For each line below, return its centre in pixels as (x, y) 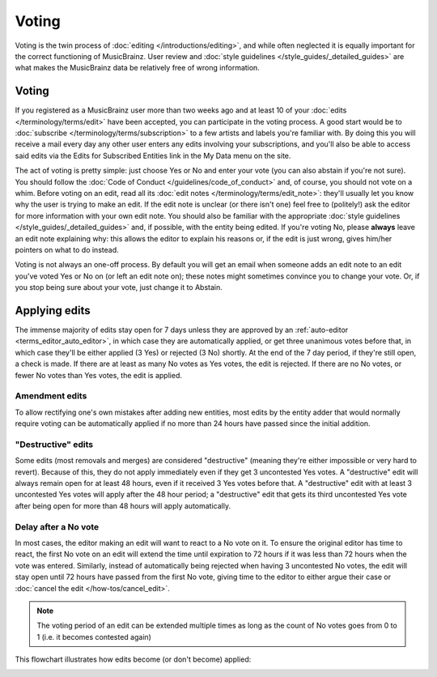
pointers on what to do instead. (67, 249)
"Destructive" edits (54, 444)
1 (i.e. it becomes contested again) (94, 637)
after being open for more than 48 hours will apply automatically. (123, 505)
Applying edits (53, 311)
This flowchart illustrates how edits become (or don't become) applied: (133, 659)
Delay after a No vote (57, 526)
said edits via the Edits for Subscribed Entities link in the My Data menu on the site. (153, 155)
